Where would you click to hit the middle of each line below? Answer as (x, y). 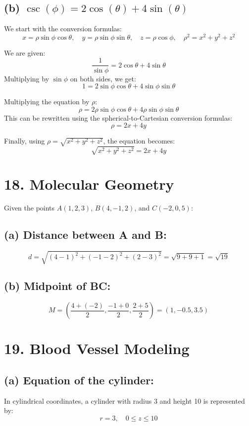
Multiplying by (27, 78)
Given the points (29, 207)
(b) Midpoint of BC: (57, 286)
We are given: (25, 52)
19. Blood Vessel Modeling (97, 348)
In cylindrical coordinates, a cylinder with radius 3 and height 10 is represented (124, 400)
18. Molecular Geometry (89, 183)
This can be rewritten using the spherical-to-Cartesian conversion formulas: (118, 117)
